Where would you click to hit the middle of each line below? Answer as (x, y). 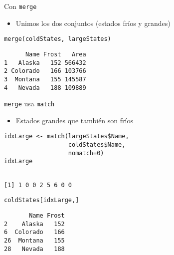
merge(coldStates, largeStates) (58, 39)
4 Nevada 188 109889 (45, 88)
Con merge (20, 6)
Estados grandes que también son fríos (74, 120)
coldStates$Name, (97, 145)
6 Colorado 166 (34, 232)
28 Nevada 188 (34, 249)
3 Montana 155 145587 (45, 79)
